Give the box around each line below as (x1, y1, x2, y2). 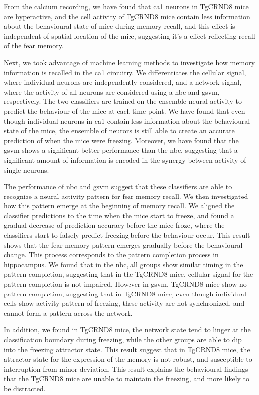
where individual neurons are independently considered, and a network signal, (4, 77, 242, 87)
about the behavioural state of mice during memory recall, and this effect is (4, 21, 235, 31)
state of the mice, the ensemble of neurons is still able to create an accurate (4, 125, 235, 136)
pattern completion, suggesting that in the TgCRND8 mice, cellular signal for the (4, 269, 253, 279)
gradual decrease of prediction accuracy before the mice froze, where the (4, 220, 225, 230)
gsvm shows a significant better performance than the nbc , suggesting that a (4, 145, 238, 155)
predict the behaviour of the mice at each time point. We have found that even (4, 105, 245, 116)
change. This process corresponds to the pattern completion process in (4, 249, 219, 260)
